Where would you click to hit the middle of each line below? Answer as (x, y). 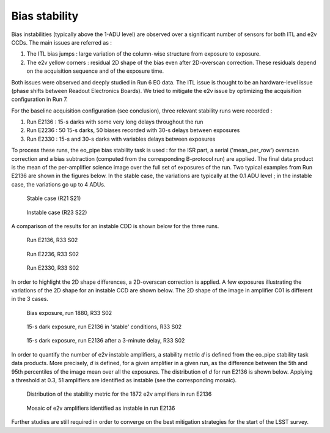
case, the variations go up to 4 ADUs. (58, 184)
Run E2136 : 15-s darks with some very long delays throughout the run (115, 122)
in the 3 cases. (30, 299)
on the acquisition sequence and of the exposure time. (95, 71)
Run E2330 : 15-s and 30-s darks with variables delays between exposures (121, 139)
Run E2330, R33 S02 (53, 268)
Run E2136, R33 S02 (52, 240)
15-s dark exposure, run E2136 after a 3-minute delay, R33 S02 (106, 341)
